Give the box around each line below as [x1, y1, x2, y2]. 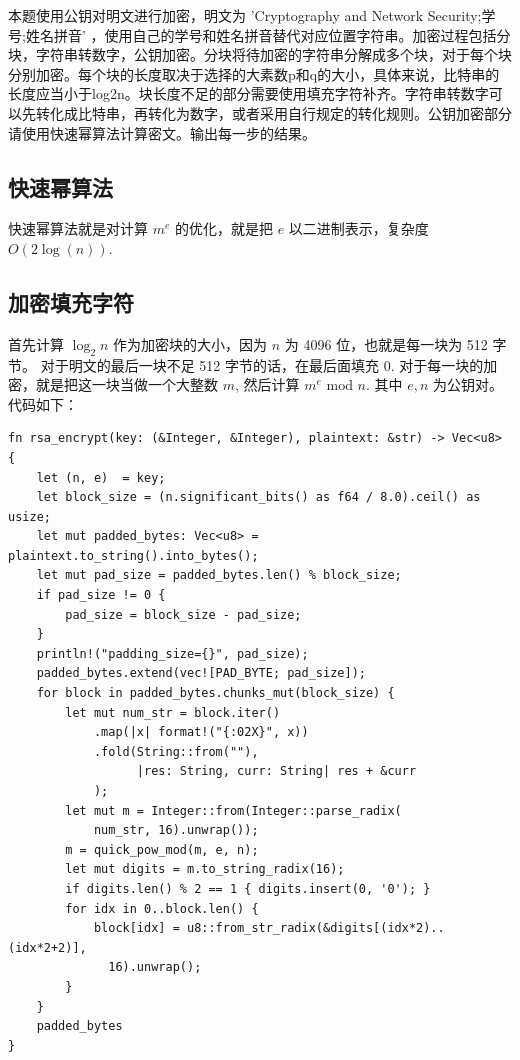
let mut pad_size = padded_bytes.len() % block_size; [36, 568, 402, 583]
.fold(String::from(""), [93, 744, 259, 759]
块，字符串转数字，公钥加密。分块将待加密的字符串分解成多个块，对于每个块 [8, 44, 512, 65]
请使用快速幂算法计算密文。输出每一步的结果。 [8, 122, 316, 143]
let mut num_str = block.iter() [65, 705, 281, 720]
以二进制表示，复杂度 [288, 218, 429, 239]
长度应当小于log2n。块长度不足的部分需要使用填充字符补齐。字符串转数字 [8, 83, 489, 104]
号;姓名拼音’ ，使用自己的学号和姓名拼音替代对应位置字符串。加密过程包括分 [8, 24, 511, 45]
